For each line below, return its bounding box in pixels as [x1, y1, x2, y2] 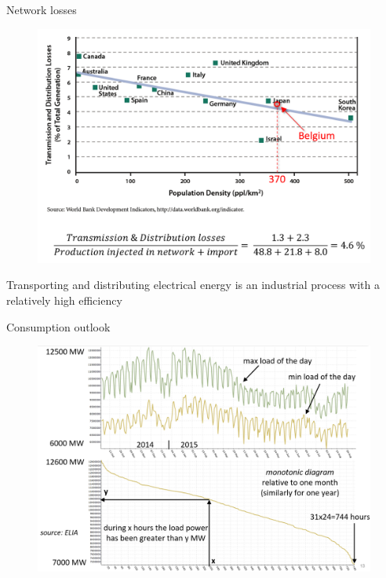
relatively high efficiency [6, 291, 122, 308]
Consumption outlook [6, 318, 111, 335]
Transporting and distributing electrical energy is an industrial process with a [6, 276, 381, 293]
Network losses [6, 2, 77, 17]
